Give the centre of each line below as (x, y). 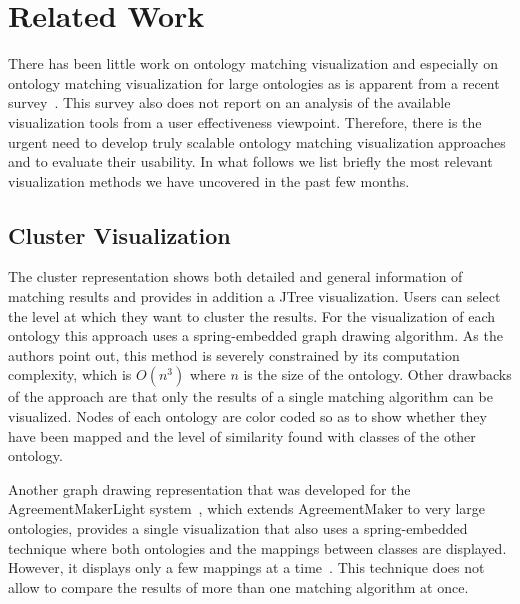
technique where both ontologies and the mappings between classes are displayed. (257, 547)
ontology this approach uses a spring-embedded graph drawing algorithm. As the (255, 335)
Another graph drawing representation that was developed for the (209, 488)
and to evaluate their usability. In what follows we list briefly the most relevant (250, 161)
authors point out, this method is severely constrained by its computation (234, 354)
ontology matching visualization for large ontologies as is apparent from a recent (254, 82)
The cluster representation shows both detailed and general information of (235, 276)
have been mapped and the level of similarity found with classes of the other (242, 435)
